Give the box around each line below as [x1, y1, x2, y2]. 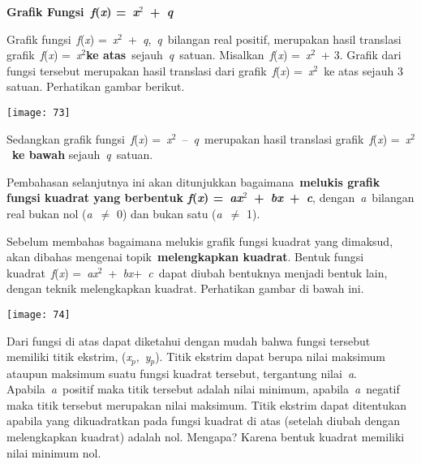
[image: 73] [6, 106, 71, 118]
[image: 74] [6, 308, 71, 320]
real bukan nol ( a [6, 205, 92, 221]
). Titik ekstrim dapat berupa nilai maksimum [155, 348, 385, 365]
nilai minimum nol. [6, 444, 101, 461]
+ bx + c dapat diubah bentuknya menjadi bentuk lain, [108, 264, 388, 281]
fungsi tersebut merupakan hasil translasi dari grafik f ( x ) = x [6, 62, 314, 79]
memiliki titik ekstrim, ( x [6, 348, 132, 365]
